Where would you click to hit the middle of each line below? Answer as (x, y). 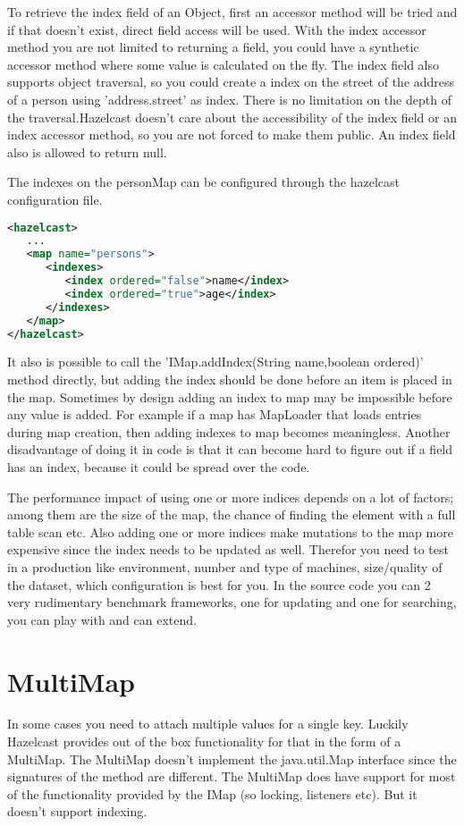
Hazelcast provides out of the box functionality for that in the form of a (204, 742)
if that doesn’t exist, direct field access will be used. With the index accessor (217, 29)
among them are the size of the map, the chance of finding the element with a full (232, 514)
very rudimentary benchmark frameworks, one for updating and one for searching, (232, 602)
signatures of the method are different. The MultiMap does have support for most (232, 776)
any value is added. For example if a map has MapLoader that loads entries (215, 414)
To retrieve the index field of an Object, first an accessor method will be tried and (232, 12)
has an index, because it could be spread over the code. (159, 466)
